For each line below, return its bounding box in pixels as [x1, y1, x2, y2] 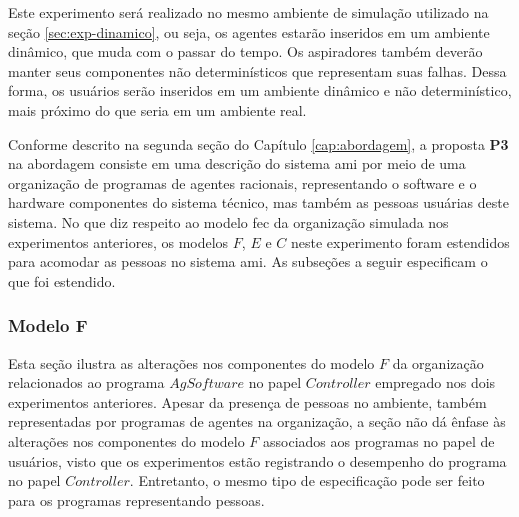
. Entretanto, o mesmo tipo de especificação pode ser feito [129, 470, 485, 491]
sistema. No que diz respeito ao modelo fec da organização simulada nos [8, 211, 449, 232]
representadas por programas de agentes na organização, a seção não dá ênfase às [8, 411, 506, 432]
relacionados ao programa [8, 372, 165, 393]
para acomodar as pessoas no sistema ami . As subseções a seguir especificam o [8, 251, 488, 272]
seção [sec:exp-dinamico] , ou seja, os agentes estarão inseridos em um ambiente [8, 21, 490, 42]
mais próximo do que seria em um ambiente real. [8, 99, 307, 120]
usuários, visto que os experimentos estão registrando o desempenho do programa [8, 450, 507, 471]
